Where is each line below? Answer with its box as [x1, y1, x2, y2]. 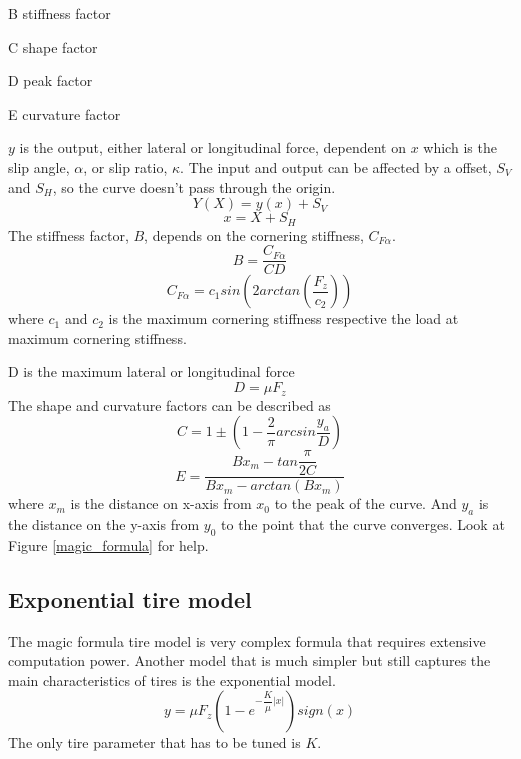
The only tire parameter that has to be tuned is [8, 732, 301, 753]
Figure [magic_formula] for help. [8, 534, 209, 555]
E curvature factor [8, 103, 121, 124]
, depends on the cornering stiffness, [144, 224, 364, 245]
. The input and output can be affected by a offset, [180, 156, 492, 177]
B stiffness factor [8, 3, 111, 23]
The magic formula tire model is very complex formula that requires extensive [8, 630, 486, 651]
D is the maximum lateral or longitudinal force [8, 361, 295, 382]
